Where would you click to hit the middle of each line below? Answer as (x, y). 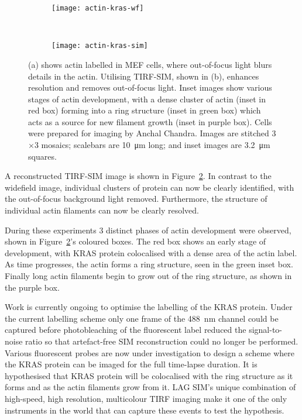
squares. (42, 156)
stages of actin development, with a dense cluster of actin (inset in (147, 99)
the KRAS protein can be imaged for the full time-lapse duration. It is (131, 364)
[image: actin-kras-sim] (100, 46)
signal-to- (265, 330)
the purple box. (32, 287)
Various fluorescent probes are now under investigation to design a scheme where (150, 352)
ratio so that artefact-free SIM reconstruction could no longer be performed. (162, 341)
